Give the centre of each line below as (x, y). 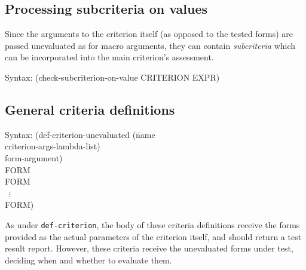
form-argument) (34, 157)
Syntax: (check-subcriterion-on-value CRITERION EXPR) (112, 77)
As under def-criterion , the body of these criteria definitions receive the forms (152, 224)
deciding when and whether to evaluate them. (88, 260)
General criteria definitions (90, 109)
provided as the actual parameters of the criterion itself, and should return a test (153, 236)
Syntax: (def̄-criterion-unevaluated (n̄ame (80, 134)
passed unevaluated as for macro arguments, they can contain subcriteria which (150, 45)
